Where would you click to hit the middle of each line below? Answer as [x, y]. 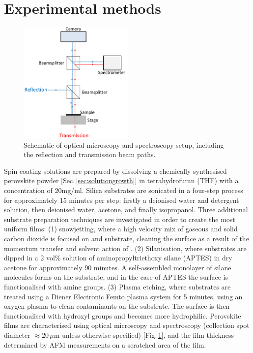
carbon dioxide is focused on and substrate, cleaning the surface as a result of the [126, 239]
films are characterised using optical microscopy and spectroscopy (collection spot [127, 325]
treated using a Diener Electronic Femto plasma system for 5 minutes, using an [123, 296]
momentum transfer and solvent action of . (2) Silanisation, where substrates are [125, 248]
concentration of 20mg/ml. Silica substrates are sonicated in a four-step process [124, 190]
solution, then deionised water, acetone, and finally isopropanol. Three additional [126, 209]
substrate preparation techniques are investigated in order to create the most [120, 219]
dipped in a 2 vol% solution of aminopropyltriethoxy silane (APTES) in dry [118, 258]
